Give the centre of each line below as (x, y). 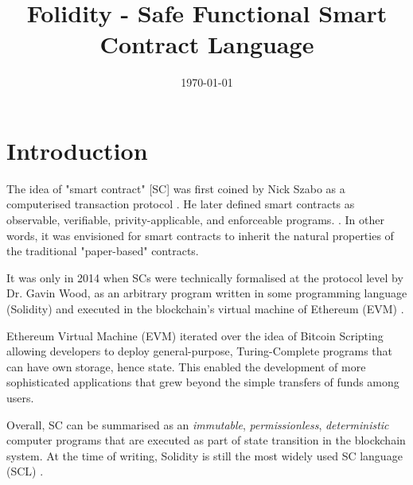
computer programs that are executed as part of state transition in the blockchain (206, 440)
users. (20, 397)
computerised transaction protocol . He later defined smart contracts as (181, 204)
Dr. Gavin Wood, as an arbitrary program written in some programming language (207, 293)
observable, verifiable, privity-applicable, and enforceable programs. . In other (195, 220)
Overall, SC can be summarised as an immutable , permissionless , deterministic (198, 424)
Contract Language (207, 44)
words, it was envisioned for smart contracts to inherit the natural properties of (200, 235)
